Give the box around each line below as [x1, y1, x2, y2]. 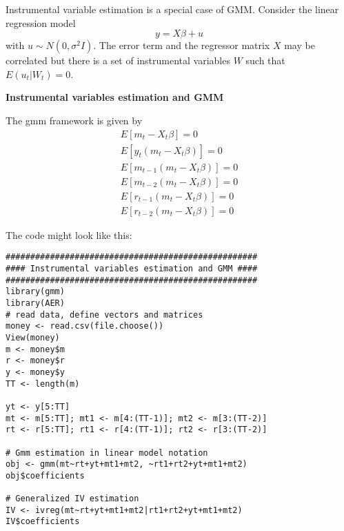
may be [284, 38, 315, 52]
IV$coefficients [6, 516, 80, 527]
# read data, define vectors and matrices [6, 309, 203, 320]
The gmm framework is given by [6, 113, 143, 127]
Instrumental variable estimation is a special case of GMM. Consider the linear [6, 2, 339, 16]
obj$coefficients [6, 470, 85, 481]
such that [245, 53, 285, 68]
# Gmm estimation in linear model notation [6, 447, 208, 458]
